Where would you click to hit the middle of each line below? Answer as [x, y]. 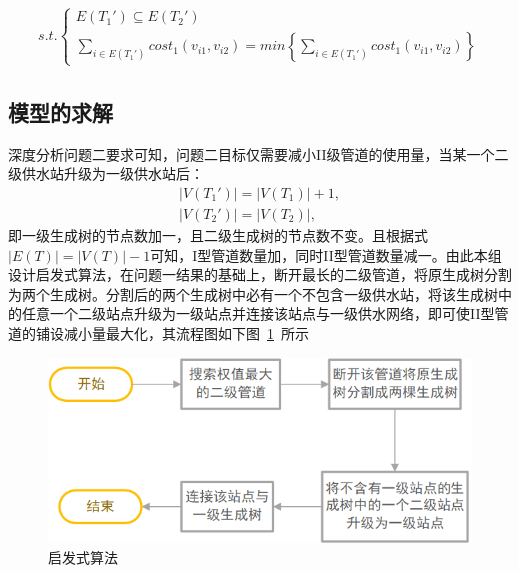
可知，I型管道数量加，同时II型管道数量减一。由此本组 [326, 254]
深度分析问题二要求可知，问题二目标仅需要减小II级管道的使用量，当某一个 [251, 153]
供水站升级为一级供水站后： [112, 173]
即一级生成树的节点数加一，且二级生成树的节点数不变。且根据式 [218, 235]
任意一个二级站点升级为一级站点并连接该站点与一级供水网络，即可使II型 [258, 313]
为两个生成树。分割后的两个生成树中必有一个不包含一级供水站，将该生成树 [253, 293]
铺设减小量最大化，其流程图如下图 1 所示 [172, 333]
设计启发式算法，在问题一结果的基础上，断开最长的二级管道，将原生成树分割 [260, 274]
